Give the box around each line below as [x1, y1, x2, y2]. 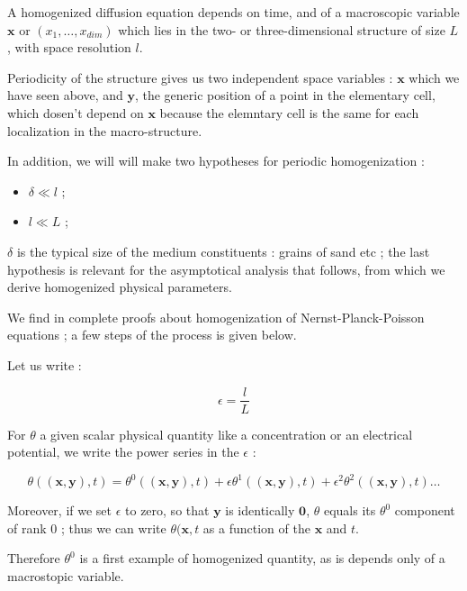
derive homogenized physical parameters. [7, 277, 232, 296]
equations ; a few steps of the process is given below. [7, 325, 297, 344]
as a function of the [202, 518, 310, 537]
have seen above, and [7, 86, 123, 105]
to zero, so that [125, 501, 210, 520]
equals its [323, 501, 376, 520]
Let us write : [7, 355, 82, 374]
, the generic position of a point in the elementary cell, [134, 86, 436, 105]
